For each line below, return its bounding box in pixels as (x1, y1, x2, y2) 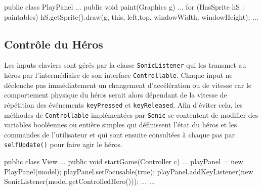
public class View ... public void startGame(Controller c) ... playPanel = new (4, 156, 243, 167)
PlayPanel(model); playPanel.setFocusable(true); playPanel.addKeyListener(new (4, 166, 253, 176)
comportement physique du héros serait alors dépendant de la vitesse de (4, 89, 227, 100)
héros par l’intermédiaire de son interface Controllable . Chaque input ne (4, 70, 233, 80)
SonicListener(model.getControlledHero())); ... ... (4, 176, 155, 186)
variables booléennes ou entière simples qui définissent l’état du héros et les (4, 119, 237, 130)
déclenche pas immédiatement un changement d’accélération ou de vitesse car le (4, 79, 252, 90)
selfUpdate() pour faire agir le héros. (4, 139, 122, 150)
